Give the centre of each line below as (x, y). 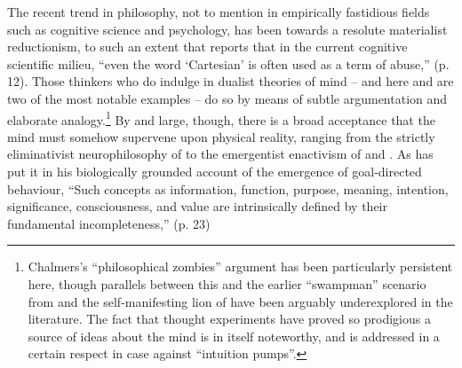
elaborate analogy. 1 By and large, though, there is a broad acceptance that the (221, 118)
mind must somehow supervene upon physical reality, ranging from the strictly (221, 136)
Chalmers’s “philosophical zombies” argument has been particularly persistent (240, 266)
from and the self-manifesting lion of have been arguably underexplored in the (240, 301)
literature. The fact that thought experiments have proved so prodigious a (229, 319)
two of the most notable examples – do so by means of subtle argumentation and (227, 98)
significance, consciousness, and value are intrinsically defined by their (197, 206)
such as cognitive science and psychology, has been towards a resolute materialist (227, 29)
